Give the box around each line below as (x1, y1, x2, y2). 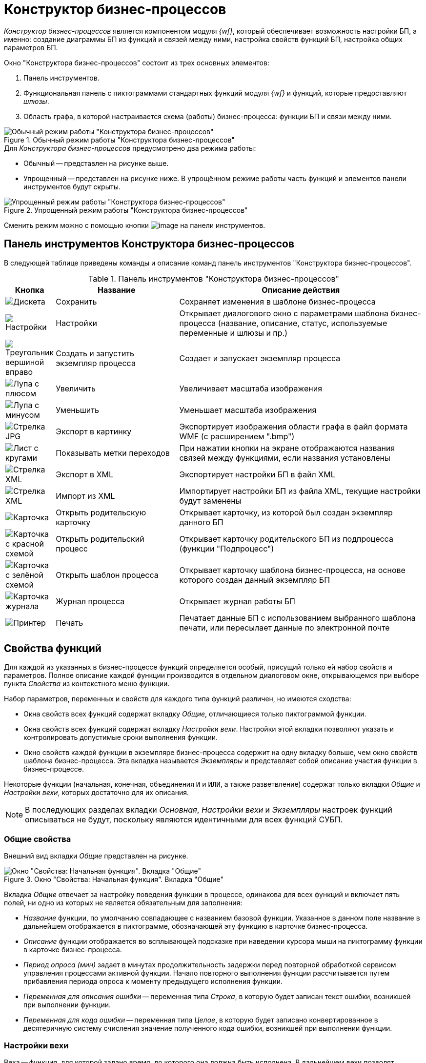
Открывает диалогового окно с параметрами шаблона (179, 308, 388, 318)
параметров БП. (4, 43, 58, 52)
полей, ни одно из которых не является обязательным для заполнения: (4, 899, 243, 907)
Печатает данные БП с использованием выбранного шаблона (179, 613, 416, 623)
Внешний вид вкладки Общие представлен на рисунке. (4, 852, 188, 860)
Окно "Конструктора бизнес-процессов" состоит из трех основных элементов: (4, 58, 269, 67)
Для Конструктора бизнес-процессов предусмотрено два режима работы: (4, 143, 256, 152)
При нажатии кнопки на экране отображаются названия (179, 443, 395, 453)
